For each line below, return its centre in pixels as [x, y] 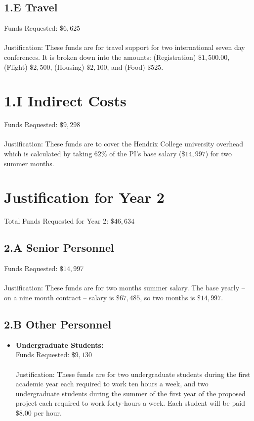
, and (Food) [126, 67]
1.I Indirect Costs [65, 101]
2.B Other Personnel [58, 324]
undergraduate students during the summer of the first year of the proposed [130, 393]
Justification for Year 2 [84, 197]
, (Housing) [67, 67]
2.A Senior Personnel [59, 248]
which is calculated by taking [48, 154]
